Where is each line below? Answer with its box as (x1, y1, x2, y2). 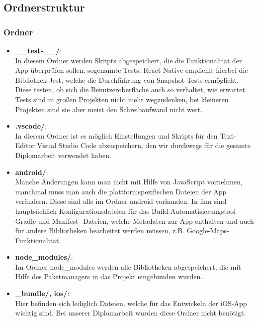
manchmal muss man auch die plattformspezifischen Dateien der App (15, 186, 227, 196)
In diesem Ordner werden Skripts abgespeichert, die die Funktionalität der (15, 55, 242, 65)
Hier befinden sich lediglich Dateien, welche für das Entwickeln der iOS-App (15, 298, 247, 308)
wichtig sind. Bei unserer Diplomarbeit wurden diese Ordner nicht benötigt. (15, 308, 246, 318)
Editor (15, 140, 35, 151)
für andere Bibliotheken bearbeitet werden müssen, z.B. (15, 225, 184, 236)
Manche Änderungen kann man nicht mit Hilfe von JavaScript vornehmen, (15, 176, 243, 187)
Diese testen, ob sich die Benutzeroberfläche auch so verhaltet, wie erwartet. (15, 84, 247, 95)
